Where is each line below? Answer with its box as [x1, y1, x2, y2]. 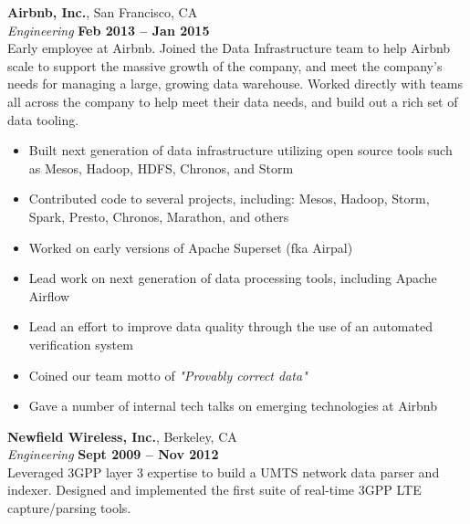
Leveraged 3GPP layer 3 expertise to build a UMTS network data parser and [7, 462, 440, 481]
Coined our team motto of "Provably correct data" [28, 365, 308, 384]
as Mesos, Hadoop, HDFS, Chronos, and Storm [28, 158, 294, 177]
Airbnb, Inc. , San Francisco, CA [7, 3, 198, 21]
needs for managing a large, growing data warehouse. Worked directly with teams [7, 74, 464, 93]
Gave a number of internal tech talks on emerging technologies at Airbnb [28, 396, 438, 415]
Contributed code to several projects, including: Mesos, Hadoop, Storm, [28, 189, 430, 208]
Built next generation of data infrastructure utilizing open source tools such [28, 141, 453, 160]
